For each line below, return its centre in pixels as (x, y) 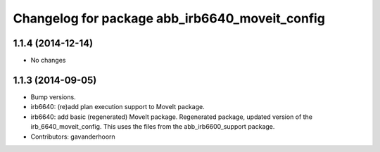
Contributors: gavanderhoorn (73, 137)
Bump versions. (53, 97)
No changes (48, 61)
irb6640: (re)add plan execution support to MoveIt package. (118, 107)
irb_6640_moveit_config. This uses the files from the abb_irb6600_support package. (153, 127)
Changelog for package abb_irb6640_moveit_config (169, 18)
